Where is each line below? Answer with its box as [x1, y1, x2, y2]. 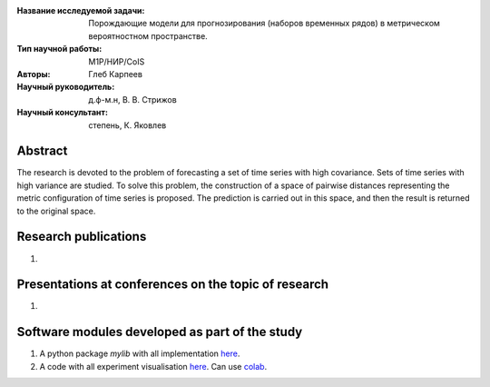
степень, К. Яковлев [88, 119, 167, 131]
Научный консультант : [16, 107, 109, 118]
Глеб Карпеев [88, 68, 142, 79]
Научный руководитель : [16, 82, 115, 93]
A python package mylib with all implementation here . [39, 348, 240, 359]
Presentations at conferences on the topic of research [16, 277, 329, 293]
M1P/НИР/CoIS [88, 55, 145, 67]
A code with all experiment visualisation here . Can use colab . [39, 361, 268, 372]
